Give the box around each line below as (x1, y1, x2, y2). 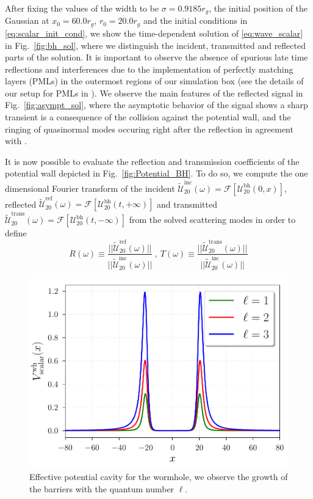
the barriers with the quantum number (29, 482, 174, 495)
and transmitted (157, 197, 217, 210)
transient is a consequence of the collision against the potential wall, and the (5, 111, 291, 123)
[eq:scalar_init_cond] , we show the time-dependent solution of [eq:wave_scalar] (5, 26, 303, 39)
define (5, 227, 27, 239)
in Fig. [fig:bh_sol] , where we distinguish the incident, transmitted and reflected (5, 38, 306, 51)
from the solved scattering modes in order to (129, 213, 296, 226)
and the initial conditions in (143, 14, 248, 27)
